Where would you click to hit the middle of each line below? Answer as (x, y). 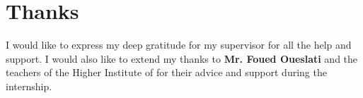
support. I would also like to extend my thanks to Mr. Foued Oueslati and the (182, 58)
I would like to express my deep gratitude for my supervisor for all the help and (179, 45)
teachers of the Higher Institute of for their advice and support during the (166, 72)
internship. (29, 86)
